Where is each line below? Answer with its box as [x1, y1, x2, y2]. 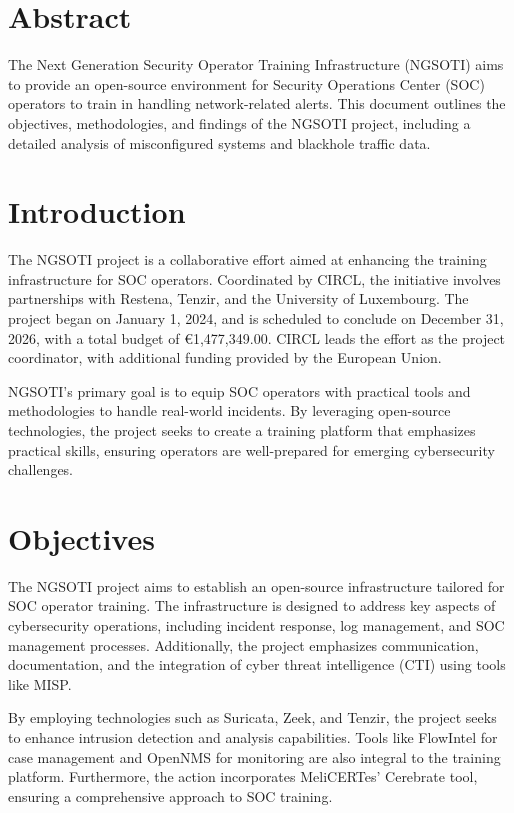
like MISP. [8, 673, 72, 694]
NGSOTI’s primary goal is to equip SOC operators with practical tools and [8, 380, 471, 401]
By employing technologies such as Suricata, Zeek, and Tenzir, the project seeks [8, 707, 497, 728]
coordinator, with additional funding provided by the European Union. [8, 347, 442, 368]
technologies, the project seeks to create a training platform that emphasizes [8, 419, 476, 440]
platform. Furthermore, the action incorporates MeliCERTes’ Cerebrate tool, [8, 766, 478, 787]
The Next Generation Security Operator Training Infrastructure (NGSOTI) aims [8, 54, 504, 75]
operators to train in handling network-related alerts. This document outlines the [8, 93, 506, 114]
